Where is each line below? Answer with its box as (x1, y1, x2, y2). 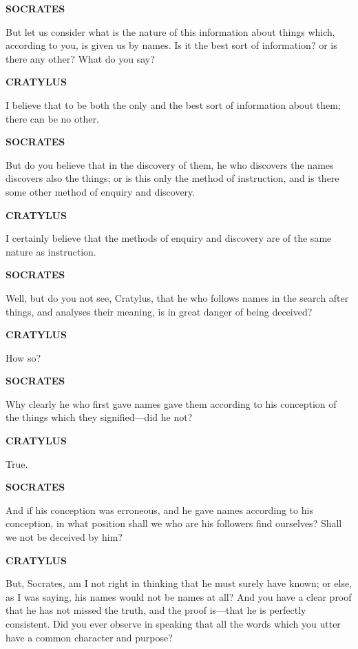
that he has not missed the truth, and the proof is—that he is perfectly (6, 603, 306, 617)
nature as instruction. (6, 244, 96, 258)
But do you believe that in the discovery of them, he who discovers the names (6, 157, 334, 172)
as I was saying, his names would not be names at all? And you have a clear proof (6, 589, 352, 604)
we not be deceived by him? (6, 530, 123, 544)
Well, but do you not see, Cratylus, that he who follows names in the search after (6, 290, 349, 305)
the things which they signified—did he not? (6, 410, 193, 424)
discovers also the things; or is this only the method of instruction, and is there (6, 171, 339, 185)
